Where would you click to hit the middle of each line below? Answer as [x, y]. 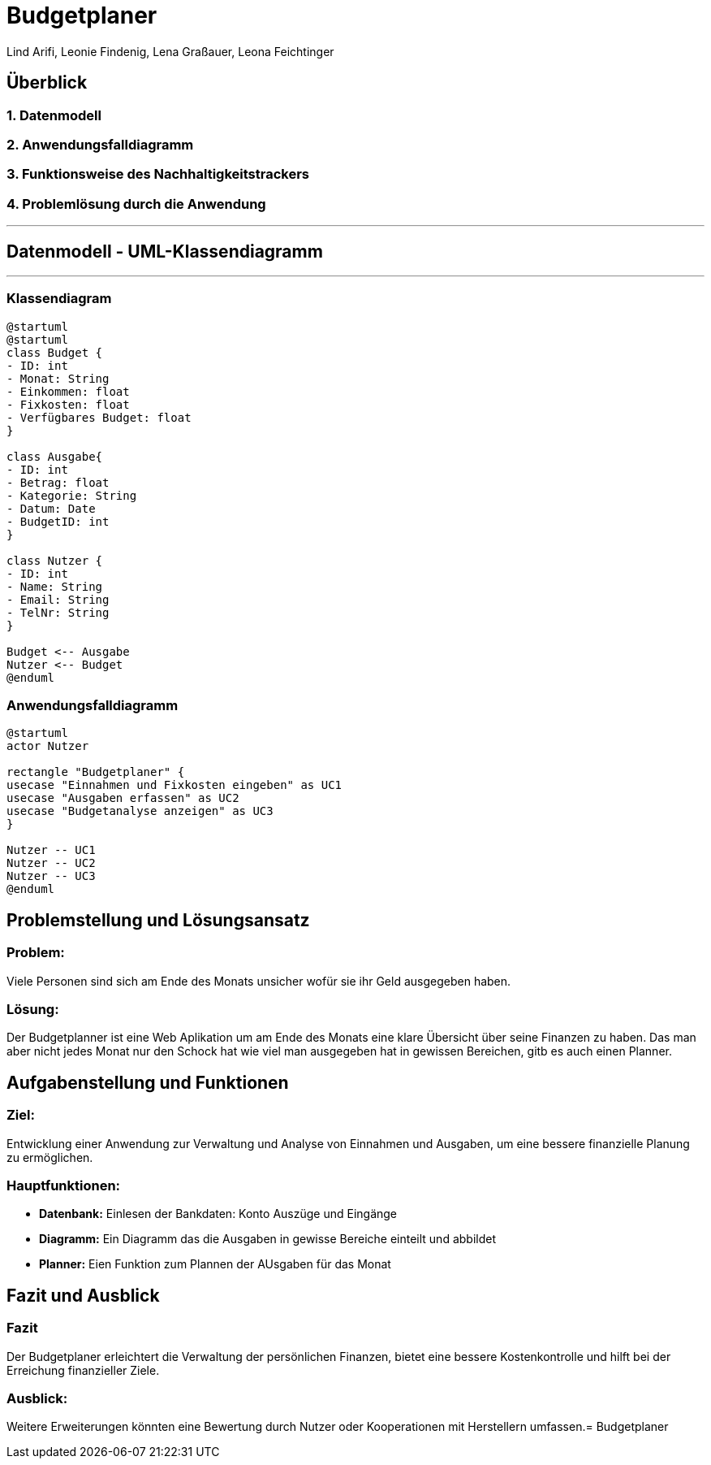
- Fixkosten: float [68, 404]
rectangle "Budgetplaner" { [96, 772]
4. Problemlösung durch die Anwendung [136, 204]
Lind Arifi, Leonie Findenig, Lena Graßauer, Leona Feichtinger [170, 51]
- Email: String [58, 599]
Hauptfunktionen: [64, 1185]
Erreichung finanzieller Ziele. [83, 1370]
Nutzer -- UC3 [51, 876]
